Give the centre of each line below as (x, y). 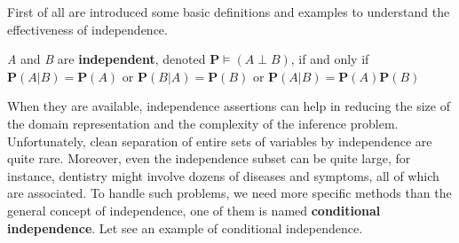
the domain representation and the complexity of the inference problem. (203, 123)
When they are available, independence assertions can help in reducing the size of (229, 106)
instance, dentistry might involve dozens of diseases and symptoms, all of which (223, 175)
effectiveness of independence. (87, 29)
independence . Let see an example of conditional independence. (185, 227)
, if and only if (330, 59)
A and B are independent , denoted (107, 59)
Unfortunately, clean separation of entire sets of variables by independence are (220, 141)
